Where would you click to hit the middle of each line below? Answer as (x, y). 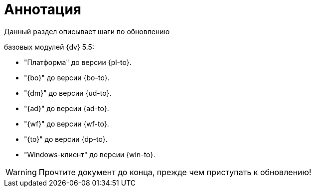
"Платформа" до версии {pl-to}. (78, 62)
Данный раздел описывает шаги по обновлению (87, 31)
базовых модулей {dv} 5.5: (49, 47)
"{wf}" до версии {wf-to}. (67, 124)
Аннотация (43, 9)
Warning (21, 172)
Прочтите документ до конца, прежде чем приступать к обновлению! (175, 172)
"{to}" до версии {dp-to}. (66, 139)
